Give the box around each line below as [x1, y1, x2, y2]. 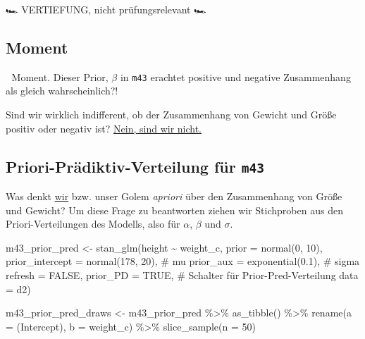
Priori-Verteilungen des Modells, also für [6, 216, 180, 231]
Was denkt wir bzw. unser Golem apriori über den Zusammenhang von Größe [6, 189, 342, 204]
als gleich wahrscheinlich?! [6, 83, 118, 98]
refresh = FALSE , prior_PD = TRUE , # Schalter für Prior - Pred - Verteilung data [6, 267, 359, 282]
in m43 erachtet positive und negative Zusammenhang [120, 69, 351, 84]
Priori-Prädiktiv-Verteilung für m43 [6, 155, 264, 177]
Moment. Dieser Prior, [11, 69, 109, 84]
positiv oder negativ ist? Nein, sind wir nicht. [6, 121, 202, 135]
